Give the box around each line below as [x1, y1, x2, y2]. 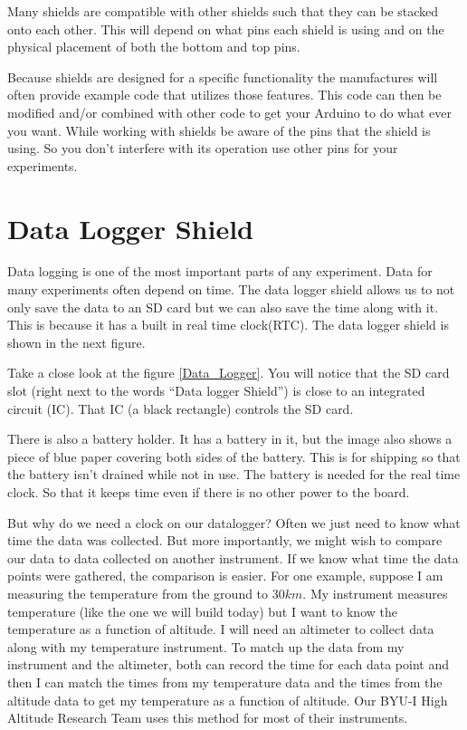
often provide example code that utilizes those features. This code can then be [7, 85, 442, 104]
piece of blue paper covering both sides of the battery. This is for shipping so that [7, 447, 461, 466]
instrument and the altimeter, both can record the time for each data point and [7, 655, 449, 674]
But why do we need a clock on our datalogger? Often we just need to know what [7, 513, 461, 532]
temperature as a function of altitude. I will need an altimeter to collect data [7, 620, 434, 639]
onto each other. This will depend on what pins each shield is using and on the [7, 19, 444, 38]
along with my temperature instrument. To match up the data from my [7, 637, 405, 656]
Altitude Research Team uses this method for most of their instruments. [7, 708, 408, 727]
